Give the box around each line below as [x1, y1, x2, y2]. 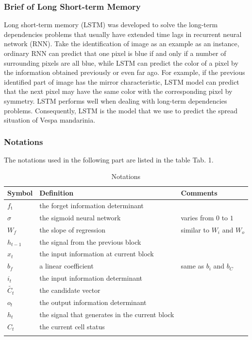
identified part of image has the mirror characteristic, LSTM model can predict [4, 76, 239, 87]
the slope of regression [39, 224, 105, 234]
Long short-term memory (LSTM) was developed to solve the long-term [4, 19, 218, 30]
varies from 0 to [181, 212, 228, 222]
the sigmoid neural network [39, 212, 121, 222]
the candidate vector [39, 285, 101, 295]
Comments [181, 188, 218, 198]
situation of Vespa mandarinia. [4, 115, 96, 125]
